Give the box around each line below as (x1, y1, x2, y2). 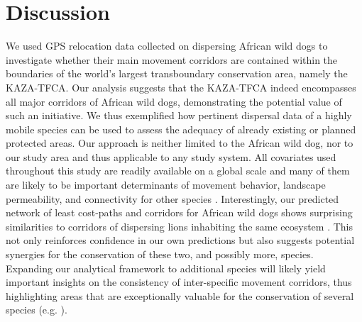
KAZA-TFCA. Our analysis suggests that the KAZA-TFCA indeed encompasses (6, 79, 356, 94)
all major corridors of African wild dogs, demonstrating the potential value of (6, 94, 342, 109)
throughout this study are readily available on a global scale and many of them (6, 163, 350, 178)
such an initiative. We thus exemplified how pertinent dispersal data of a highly (6, 108, 352, 123)
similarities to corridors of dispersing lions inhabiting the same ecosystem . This (6, 218, 353, 233)
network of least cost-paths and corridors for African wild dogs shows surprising (6, 205, 353, 220)
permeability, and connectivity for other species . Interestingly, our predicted (6, 191, 339, 206)
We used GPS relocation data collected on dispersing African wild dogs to (6, 38, 328, 53)
